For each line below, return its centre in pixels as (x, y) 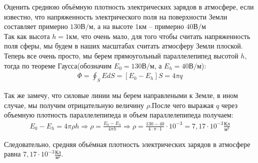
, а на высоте (113, 26)
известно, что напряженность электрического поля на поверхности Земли (116, 16)
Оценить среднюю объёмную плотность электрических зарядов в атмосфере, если (129, 6)
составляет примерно (36, 26)
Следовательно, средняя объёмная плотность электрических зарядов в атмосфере (127, 144)
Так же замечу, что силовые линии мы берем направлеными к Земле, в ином (121, 95)
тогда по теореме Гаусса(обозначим (58, 65)
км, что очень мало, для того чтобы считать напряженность (160, 36)
